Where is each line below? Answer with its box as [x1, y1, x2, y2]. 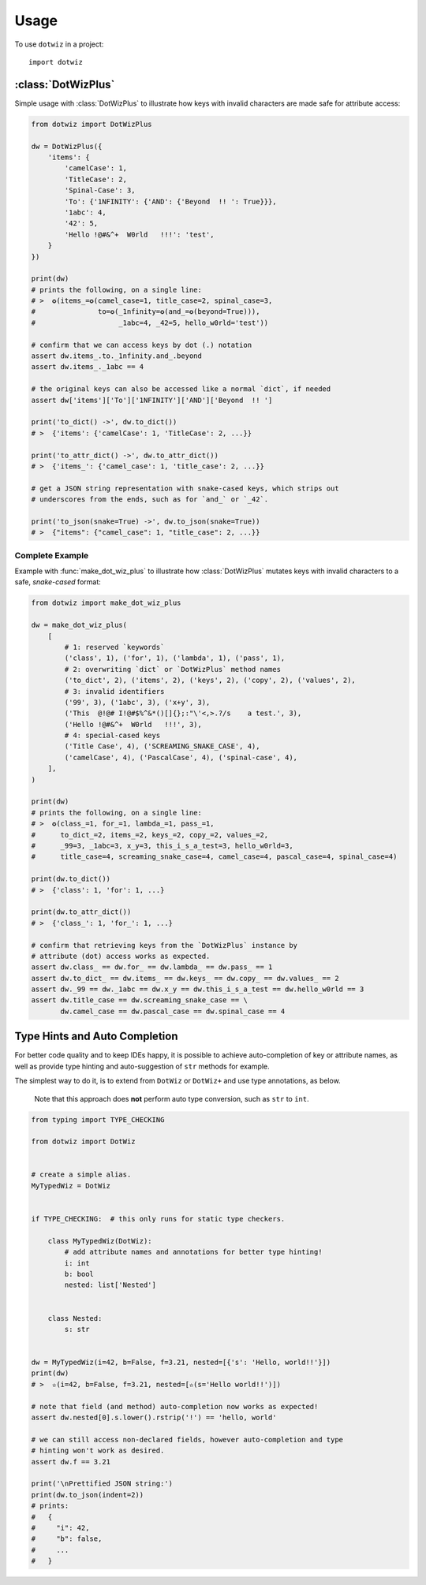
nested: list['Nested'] [64, 1281, 157, 1289]
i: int [64, 1259, 90, 1267]
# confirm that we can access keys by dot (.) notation [31, 340, 252, 349]
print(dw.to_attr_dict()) [31, 908, 132, 916]
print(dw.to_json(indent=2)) [31, 1490, 144, 1499]
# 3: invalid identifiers [64, 687, 165, 696]
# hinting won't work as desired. [31, 1446, 165, 1455]
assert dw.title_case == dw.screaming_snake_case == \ [31, 996, 248, 1005]
